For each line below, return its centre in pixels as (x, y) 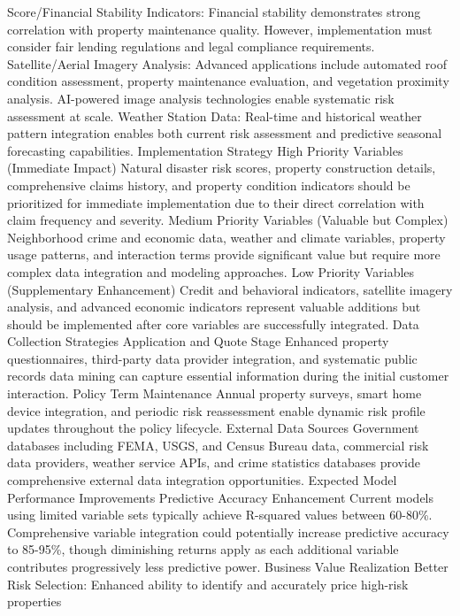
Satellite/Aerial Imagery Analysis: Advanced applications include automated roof (227, 63)
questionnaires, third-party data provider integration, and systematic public (212, 358)
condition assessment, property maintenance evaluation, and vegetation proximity (228, 81)
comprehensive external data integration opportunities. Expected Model (202, 480)
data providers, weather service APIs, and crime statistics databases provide (214, 462)
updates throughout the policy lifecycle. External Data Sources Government (213, 428)
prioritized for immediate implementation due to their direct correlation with (216, 202)
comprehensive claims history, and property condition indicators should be (209, 185)
